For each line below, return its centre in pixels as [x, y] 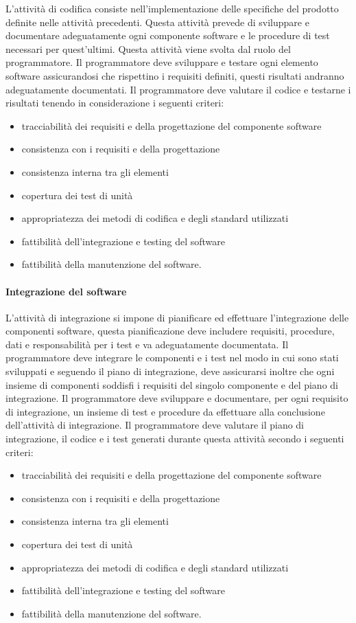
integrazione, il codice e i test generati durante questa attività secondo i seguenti [175, 439]
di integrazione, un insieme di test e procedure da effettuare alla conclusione [165, 411]
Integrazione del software [66, 291]
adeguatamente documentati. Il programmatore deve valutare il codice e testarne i [178, 89]
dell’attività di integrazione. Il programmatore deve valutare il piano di [155, 425]
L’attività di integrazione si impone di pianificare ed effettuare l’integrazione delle [177, 317]
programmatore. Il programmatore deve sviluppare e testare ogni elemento [162, 62]
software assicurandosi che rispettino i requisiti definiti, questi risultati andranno [175, 75]
